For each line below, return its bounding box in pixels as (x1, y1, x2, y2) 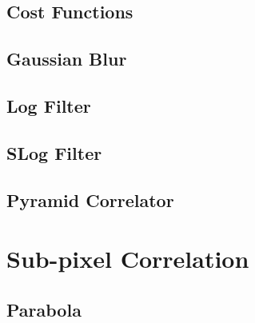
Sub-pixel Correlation (6, 242, 249, 275)
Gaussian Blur (6, 46, 127, 71)
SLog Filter (6, 140, 102, 165)
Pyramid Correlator (6, 187, 174, 212)
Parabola (6, 297, 82, 321)
